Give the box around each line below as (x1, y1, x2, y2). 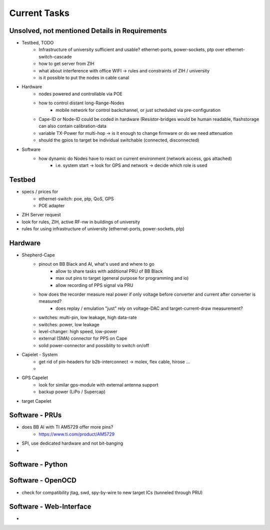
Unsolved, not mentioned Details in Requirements (9, 26, 167, 35)
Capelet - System (21, 352, 58, 358)
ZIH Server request (21, 212, 61, 218)
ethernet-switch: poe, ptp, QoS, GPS (38, 195, 114, 202)
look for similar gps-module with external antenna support (38, 382, 158, 388)
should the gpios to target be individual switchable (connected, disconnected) (38, 137, 199, 143)
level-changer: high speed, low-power (38, 328, 117, 334)
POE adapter (38, 203, 65, 208)
